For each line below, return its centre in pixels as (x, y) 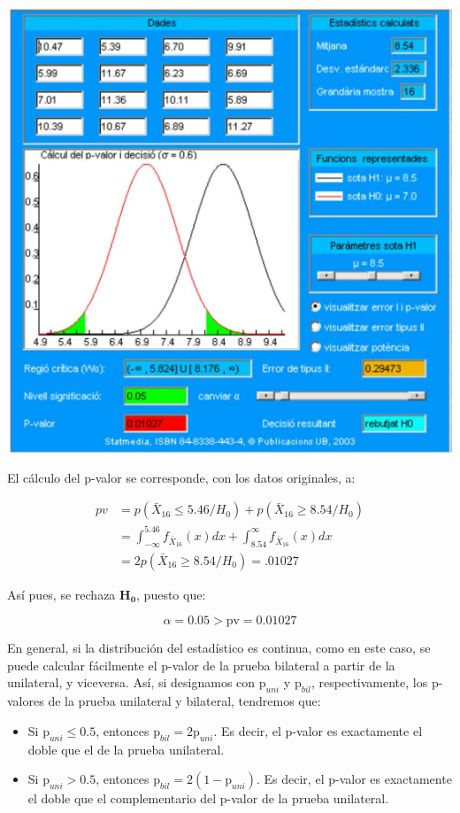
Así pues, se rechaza (61, 594)
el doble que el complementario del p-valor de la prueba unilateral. (208, 798)
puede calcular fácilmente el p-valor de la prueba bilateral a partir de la (201, 665)
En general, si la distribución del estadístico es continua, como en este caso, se (219, 648)
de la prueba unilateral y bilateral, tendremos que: (184, 701)
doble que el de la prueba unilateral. (126, 749)
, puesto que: (171, 594)
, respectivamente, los (370, 682)
